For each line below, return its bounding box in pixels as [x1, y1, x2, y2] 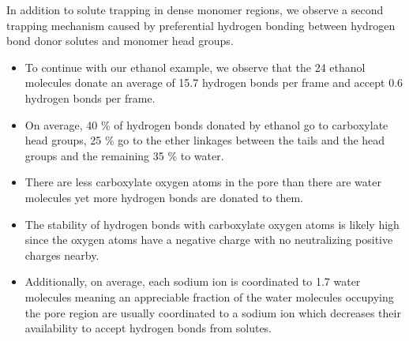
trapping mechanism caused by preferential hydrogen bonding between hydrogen [6, 17, 396, 33]
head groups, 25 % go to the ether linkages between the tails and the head [24, 132, 385, 148]
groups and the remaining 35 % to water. [24, 147, 224, 163]
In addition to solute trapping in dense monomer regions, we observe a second [6, 2, 384, 17]
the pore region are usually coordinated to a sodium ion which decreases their [24, 304, 401, 320]
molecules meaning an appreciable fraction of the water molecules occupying [24, 288, 394, 305]
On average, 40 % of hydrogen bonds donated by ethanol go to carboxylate [24, 116, 388, 133]
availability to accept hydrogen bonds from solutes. [24, 320, 272, 336]
